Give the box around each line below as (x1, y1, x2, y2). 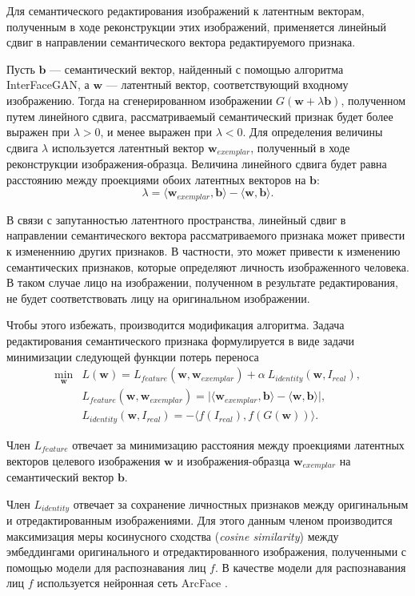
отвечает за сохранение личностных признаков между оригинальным (73, 495, 409, 512)
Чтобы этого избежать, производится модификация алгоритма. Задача (6, 316, 345, 333)
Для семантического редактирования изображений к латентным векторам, (6, 2, 365, 18)
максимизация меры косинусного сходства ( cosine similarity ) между (6, 527, 339, 544)
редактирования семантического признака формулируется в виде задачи (6, 332, 355, 348)
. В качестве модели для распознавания (214, 558, 406, 575)
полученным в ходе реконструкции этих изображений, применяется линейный (6, 18, 387, 34)
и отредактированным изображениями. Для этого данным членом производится (6, 512, 393, 529)
